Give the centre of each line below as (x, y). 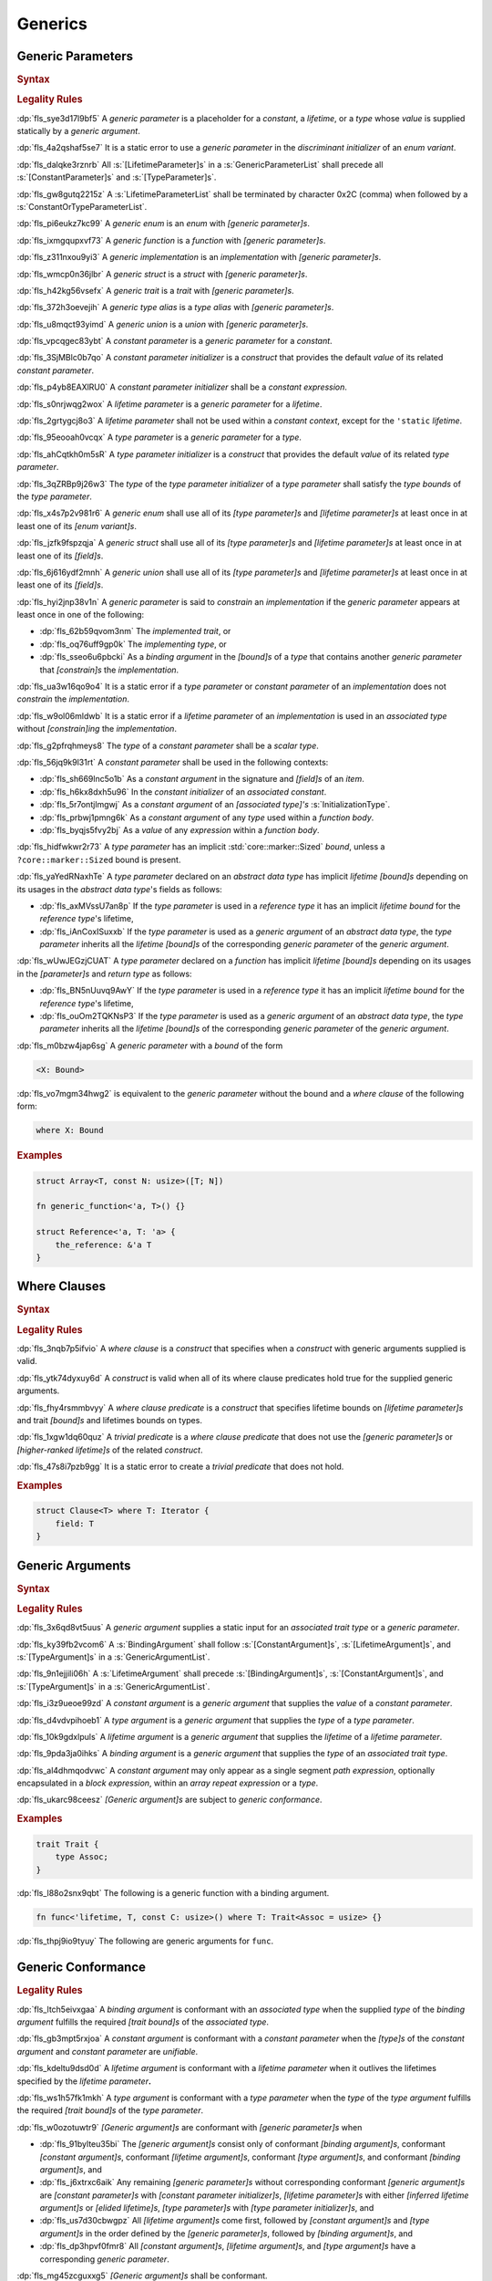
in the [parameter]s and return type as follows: (104, 974)
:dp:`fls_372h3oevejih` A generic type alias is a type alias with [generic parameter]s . (175, 307)
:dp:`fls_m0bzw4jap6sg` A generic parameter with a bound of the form (150, 1046)
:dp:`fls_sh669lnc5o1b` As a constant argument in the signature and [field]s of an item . (202, 779)
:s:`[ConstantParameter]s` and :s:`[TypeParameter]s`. (117, 177)
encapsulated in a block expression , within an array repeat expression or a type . (168, 1783)
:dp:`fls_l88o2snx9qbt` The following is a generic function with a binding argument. (173, 1893)
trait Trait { (67, 1844)
